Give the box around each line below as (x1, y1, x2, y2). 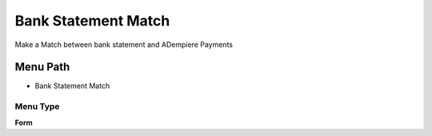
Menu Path (14, 60, 70, 74)
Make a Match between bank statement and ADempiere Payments (14, 40, 234, 49)
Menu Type (14, 101, 60, 112)
